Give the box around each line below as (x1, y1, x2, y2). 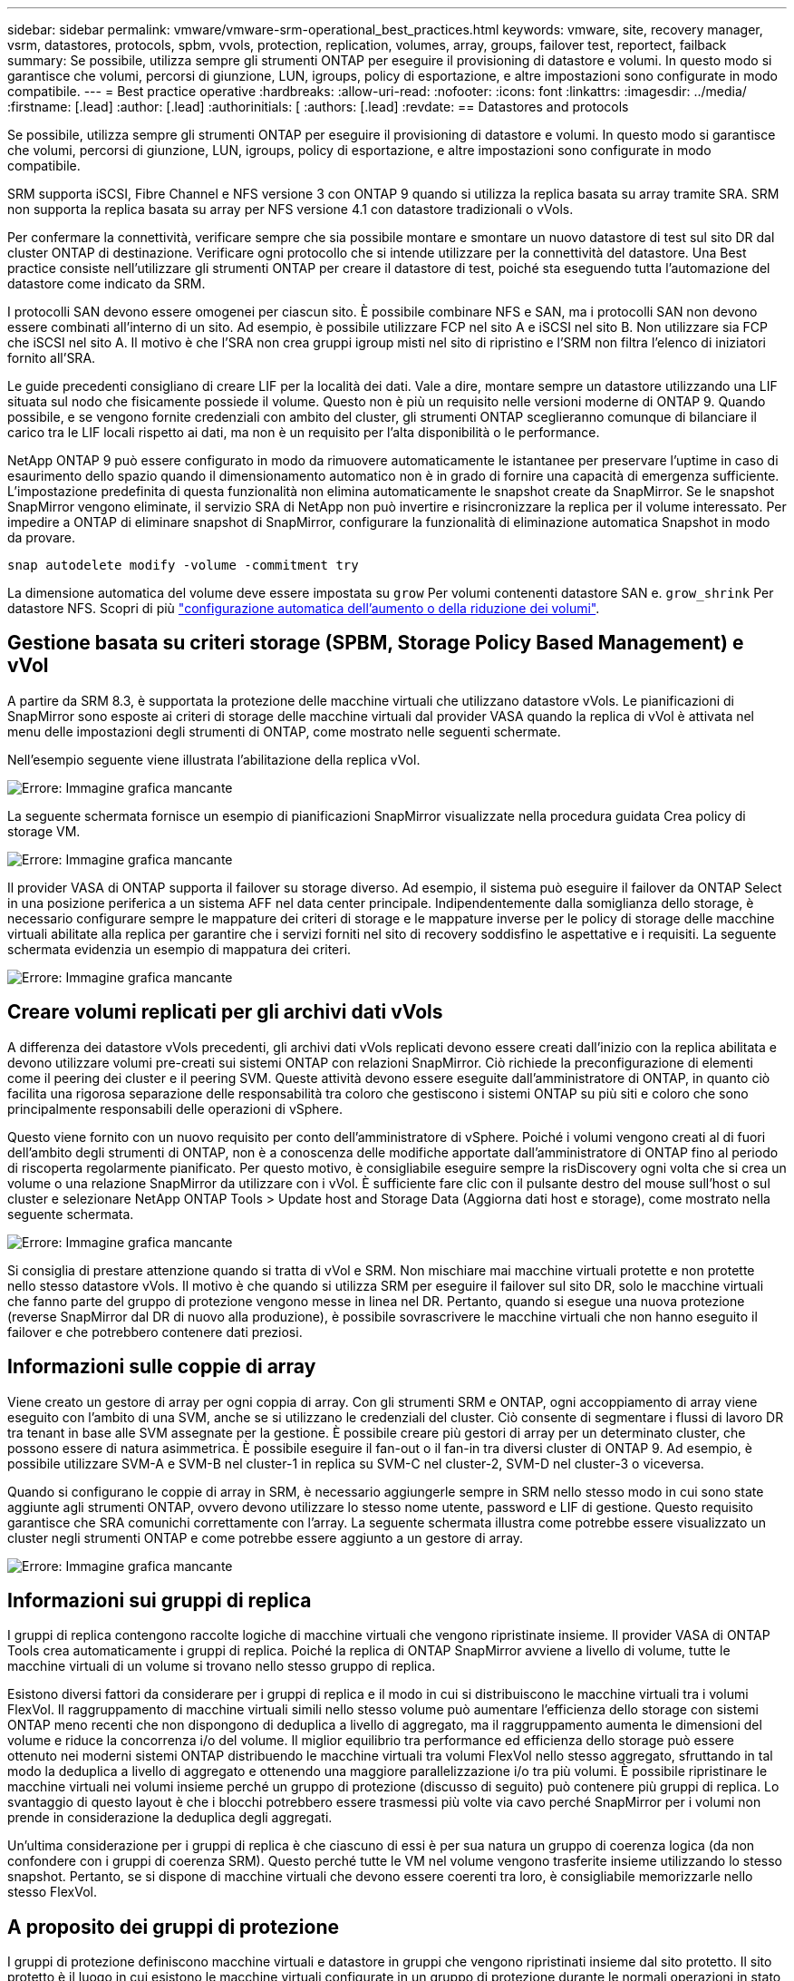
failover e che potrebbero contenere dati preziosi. (7, 1323, 303, 1340)
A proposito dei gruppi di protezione (7, 1915, 339, 1938)
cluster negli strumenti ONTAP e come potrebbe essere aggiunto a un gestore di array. (7, 1529, 524, 1546)
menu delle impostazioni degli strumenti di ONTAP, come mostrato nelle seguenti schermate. (7, 723, 561, 739)
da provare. (7, 530, 75, 545)
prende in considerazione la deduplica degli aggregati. (7, 1810, 333, 1826)
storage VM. (7, 823, 81, 839)
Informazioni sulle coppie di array (7, 1355, 316, 1379)
